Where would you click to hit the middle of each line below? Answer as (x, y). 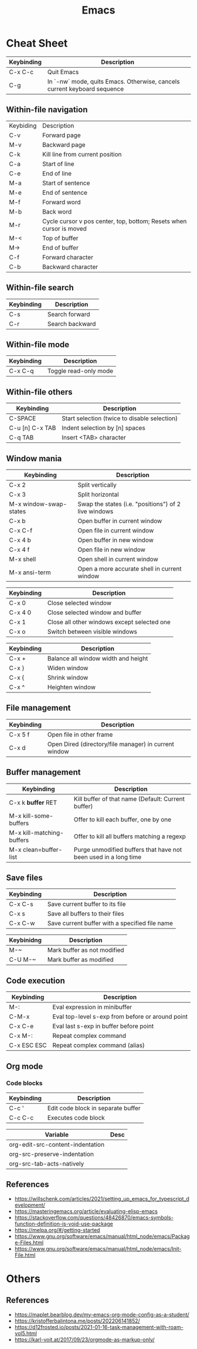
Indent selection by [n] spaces (103, 428)
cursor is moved (64, 228)
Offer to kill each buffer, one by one (123, 820)
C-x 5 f (19, 734)
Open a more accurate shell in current (130, 569)
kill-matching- (43, 832)
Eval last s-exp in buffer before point (103, 1026)
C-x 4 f (19, 549)
